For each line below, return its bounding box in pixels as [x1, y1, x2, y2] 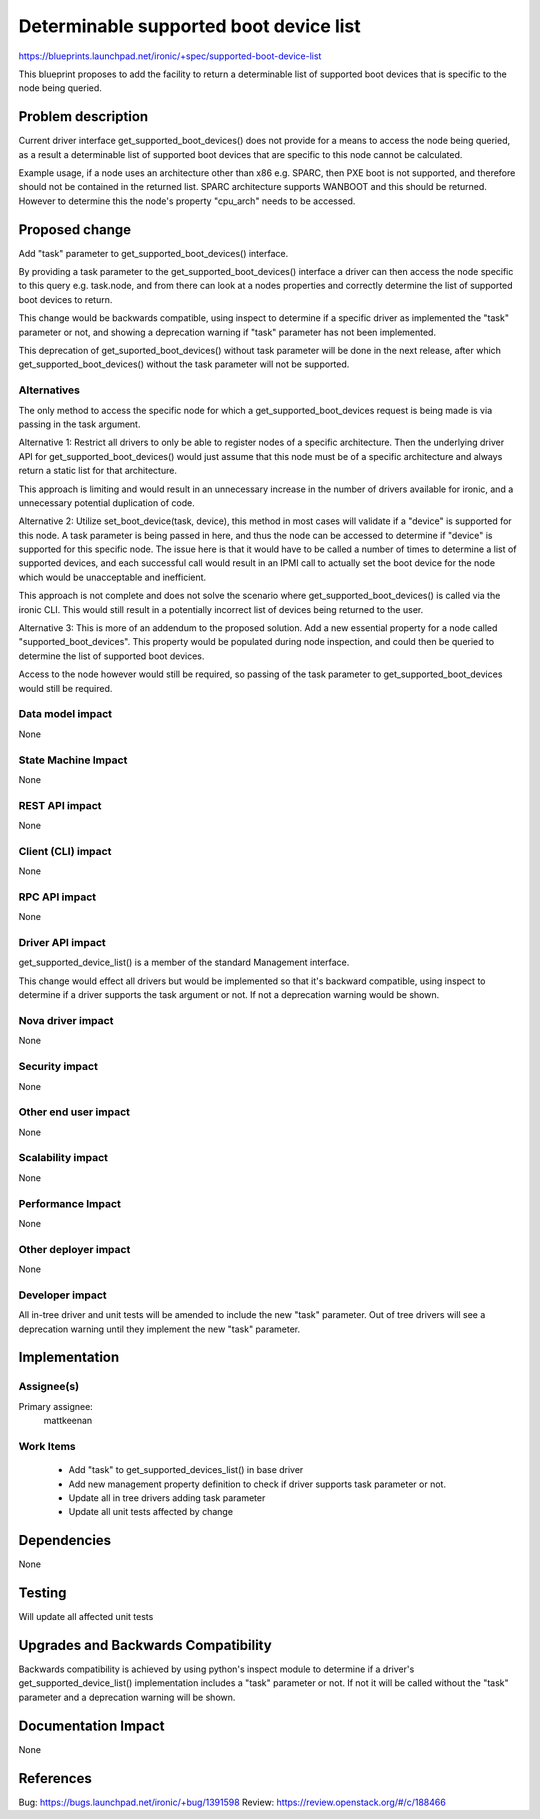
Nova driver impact [18, 1014, 114, 1027]
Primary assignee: [18, 1400, 94, 1412]
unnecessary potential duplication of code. [18, 496, 195, 509]
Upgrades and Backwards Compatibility [18, 1636, 272, 1654]
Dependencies [18, 1532, 112, 1549]
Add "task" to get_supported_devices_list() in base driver [68, 1464, 304, 1476]
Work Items [18, 1439, 76, 1453]
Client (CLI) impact [18, 844, 112, 858]
